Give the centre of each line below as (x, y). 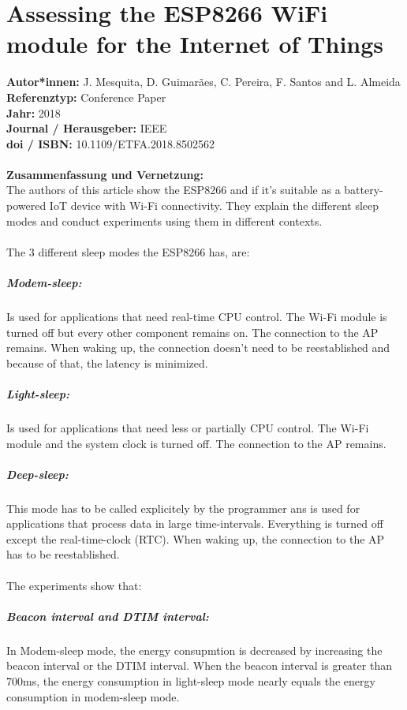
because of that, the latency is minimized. (107, 362)
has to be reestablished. (63, 554)
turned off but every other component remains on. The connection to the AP (192, 332)
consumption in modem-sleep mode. (93, 696)
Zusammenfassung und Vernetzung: (105, 174)
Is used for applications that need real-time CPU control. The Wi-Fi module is (197, 316)
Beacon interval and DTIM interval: (108, 616)
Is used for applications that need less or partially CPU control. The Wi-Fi (188, 427)
